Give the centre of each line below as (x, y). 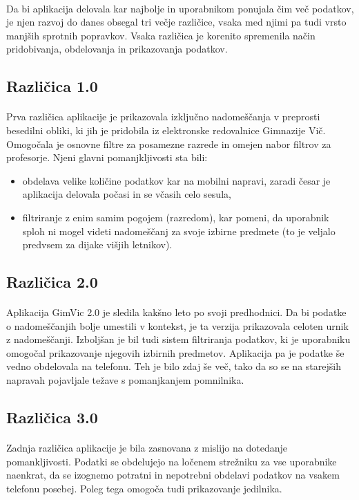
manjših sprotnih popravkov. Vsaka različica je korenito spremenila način (161, 35)
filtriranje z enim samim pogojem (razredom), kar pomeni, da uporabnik (176, 217)
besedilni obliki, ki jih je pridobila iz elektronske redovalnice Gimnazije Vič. (166, 130)
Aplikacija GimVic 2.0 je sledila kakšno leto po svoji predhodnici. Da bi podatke (176, 312)
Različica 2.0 (52, 282)
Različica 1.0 (52, 86)
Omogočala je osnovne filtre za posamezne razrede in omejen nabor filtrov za (169, 143)
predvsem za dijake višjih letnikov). (97, 244)
